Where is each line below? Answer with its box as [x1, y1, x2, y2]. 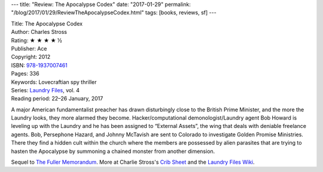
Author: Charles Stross [11, 29, 67, 36]
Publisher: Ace [11, 45, 47, 52]
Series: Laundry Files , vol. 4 [11, 86, 80, 93]
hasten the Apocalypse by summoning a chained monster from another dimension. [11, 148, 215, 155]
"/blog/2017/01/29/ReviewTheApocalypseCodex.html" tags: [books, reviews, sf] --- [11, 9, 217, 16]
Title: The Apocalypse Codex [11, 20, 83, 27]
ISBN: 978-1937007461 [11, 61, 68, 68]
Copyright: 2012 [11, 54, 51, 61]
